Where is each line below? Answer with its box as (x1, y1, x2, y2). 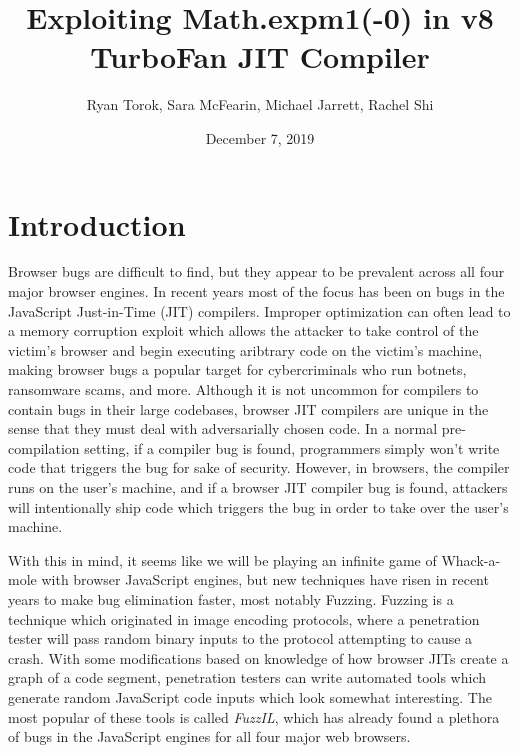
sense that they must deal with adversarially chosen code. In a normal (8, 418, 438, 439)
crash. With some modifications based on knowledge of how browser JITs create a (8, 647, 509, 668)
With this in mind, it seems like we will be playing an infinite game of (8, 549, 437, 570)
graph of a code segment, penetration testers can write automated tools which (8, 667, 486, 688)
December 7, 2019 (205, 127, 315, 148)
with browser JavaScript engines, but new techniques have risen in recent (41, 569, 489, 590)
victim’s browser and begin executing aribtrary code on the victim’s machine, (8, 339, 483, 360)
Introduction (8, 203, 186, 244)
